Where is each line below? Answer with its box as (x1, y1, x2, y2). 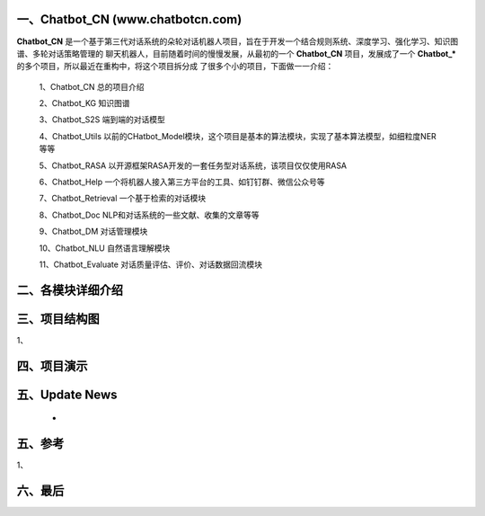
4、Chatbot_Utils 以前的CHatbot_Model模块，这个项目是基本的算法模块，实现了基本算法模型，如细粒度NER (39, 130, 437, 141)
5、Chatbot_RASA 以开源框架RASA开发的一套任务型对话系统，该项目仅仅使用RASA (39, 160, 348, 171)
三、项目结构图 (16, 311, 100, 326)
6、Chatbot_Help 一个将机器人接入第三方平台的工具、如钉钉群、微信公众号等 (39, 176, 325, 188)
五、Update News (16, 387, 118, 402)
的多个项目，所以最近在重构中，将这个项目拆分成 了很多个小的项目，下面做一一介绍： (16, 61, 334, 72)
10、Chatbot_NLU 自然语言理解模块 (39, 243, 171, 254)
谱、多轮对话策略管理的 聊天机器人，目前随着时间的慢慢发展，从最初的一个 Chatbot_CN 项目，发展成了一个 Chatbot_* (16, 48, 457, 58)
